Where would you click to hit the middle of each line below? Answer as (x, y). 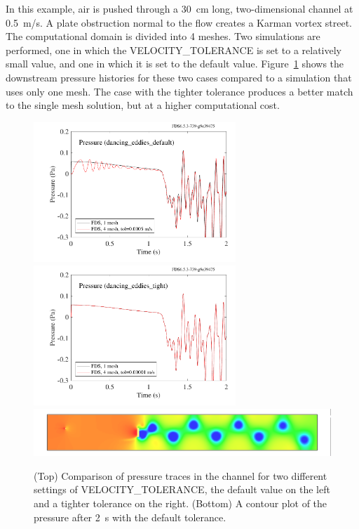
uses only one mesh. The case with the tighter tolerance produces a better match (179, 91)
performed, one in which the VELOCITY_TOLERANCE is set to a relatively (174, 50)
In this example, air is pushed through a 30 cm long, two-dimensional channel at (179, 8)
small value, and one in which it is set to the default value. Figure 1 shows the (175, 64)
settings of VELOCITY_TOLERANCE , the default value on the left (182, 489)
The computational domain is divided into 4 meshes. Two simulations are (163, 36)
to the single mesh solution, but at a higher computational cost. (143, 105)
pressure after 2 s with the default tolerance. (130, 517)
